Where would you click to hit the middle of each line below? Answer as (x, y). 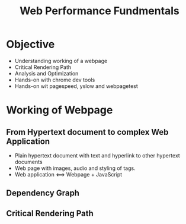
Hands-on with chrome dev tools (55, 80)
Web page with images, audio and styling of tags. (75, 168)
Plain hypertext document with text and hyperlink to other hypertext (97, 155)
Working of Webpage (60, 110)
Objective (31, 44)
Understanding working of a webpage (61, 61)
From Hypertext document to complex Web (87, 132)
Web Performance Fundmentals (100, 11)
